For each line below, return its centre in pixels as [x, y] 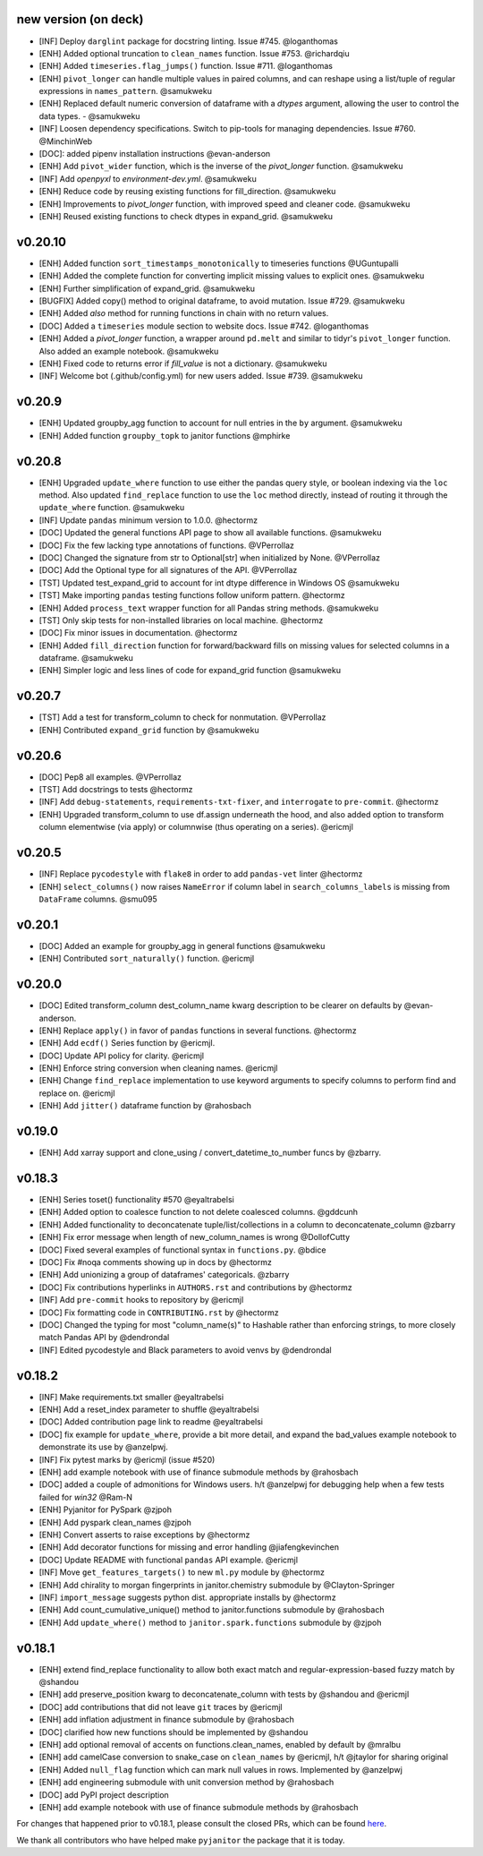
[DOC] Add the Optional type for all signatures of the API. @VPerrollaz [168, 570]
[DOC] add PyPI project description [104, 1794]
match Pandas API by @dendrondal [104, 1338]
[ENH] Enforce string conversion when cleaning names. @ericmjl [158, 1068]
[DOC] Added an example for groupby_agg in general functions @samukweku [182, 945]
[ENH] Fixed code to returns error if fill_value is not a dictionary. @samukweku [183, 364]
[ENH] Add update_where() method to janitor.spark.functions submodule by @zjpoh [210, 1622]
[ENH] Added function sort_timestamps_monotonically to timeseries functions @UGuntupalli [219, 263]
